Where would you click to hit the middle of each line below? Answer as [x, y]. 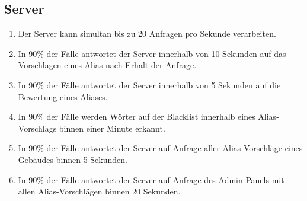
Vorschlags [37, 128]
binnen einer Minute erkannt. [112, 128]
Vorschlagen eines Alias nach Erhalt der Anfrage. [107, 65]
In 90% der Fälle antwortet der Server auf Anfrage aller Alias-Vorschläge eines [160, 148]
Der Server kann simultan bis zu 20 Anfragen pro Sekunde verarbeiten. [147, 33]
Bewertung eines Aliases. [63, 96]
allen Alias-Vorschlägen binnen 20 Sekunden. [99, 191]
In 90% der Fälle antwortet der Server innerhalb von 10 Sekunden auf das [152, 53]
